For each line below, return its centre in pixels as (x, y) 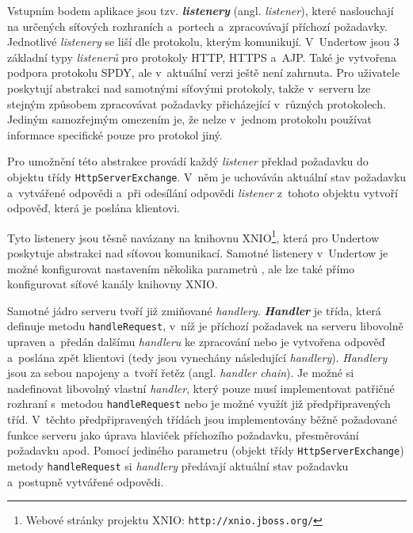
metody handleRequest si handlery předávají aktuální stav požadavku (178, 465)
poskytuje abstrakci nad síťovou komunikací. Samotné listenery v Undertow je (198, 253)
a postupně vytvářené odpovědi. (86, 481)
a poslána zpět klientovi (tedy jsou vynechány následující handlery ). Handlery (197, 357)
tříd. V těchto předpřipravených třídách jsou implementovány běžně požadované (202, 419)
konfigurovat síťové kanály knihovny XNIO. (113, 284)
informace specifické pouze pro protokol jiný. (115, 134)
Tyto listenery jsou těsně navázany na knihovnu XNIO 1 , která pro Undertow (193, 236)
